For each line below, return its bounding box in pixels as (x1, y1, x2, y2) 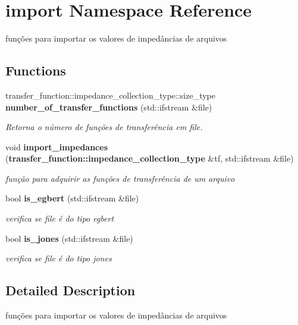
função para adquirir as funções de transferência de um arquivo (5, 172, 235, 184)
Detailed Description (5, 281, 136, 299)
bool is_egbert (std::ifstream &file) (5, 192, 139, 204)
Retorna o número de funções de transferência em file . (5, 121, 203, 133)
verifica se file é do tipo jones (5, 252, 112, 264)
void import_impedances (5, 140, 108, 153)
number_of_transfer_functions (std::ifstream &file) (5, 100, 212, 113)
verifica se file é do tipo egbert (5, 212, 114, 225)
